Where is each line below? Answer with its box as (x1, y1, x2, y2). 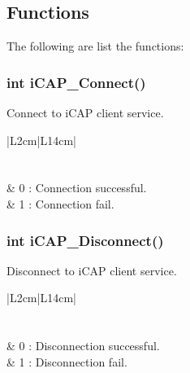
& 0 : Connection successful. (6, 179, 147, 196)
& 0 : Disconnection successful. (6, 337, 160, 354)
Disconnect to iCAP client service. (6, 261, 177, 279)
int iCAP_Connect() (6, 72, 146, 92)
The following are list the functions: (6, 37, 184, 55)
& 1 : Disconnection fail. (6, 353, 127, 370)
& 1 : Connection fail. (6, 195, 114, 212)
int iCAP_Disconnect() (6, 230, 164, 250)
